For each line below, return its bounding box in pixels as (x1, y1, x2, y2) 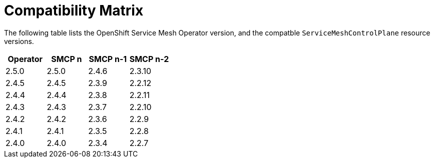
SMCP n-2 (129, 53, 169, 64)
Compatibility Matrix (4, 2, 144, 19)
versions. (4, 36, 34, 45)
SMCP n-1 (89, 53, 127, 64)
